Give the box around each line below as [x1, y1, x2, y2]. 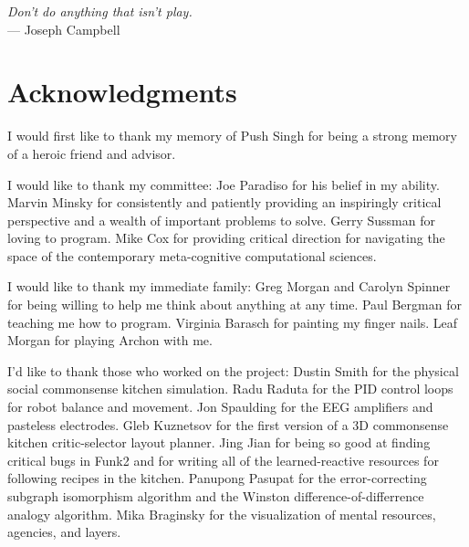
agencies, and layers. [7, 522, 121, 542]
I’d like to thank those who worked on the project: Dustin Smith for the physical [7, 361, 459, 380]
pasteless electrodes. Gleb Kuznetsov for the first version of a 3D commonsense [7, 415, 449, 434]
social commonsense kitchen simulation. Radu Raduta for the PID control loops [7, 379, 453, 398]
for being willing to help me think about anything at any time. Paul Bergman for [7, 295, 462, 314]
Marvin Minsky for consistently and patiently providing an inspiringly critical [7, 193, 442, 212]
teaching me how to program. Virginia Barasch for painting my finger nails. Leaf [7, 312, 458, 331]
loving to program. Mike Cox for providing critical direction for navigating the [7, 228, 445, 247]
